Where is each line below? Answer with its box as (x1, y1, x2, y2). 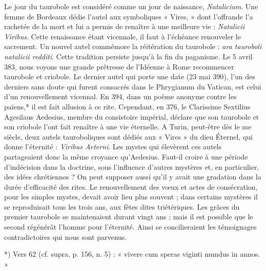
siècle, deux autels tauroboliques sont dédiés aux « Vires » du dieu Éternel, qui (4, 131, 253, 142)
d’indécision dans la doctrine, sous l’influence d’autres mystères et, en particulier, (4, 161, 259, 172)
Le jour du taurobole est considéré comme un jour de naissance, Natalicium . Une (4, 1, 258, 11)
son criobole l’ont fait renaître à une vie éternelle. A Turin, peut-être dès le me (4, 121, 252, 132)
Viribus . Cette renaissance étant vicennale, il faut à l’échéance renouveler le (4, 31, 241, 41)
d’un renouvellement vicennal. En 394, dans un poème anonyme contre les (4, 91, 237, 102)
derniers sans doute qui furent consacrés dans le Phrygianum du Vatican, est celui (4, 81, 261, 92)
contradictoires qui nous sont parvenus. (4, 231, 127, 242)
